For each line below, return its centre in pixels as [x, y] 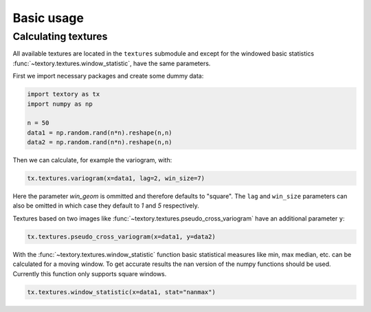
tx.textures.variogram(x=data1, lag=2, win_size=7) [116, 178]
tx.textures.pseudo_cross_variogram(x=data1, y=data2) [121, 236]
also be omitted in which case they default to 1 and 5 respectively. [106, 205]
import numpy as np [60, 104]
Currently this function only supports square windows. [90, 274]
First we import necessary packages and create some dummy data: [108, 76]
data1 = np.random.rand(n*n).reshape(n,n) [100, 133]
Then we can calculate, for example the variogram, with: [92, 160]
